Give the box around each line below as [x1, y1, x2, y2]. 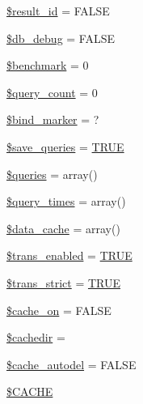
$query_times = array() [6, 193, 126, 210]
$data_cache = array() [6, 219, 120, 236]
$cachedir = [6, 329, 65, 346]
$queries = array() [6, 165, 98, 182]
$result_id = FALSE [6, 2, 110, 19]
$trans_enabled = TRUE [6, 247, 132, 264]
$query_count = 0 [6, 83, 98, 100]
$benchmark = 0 [6, 57, 89, 74]
